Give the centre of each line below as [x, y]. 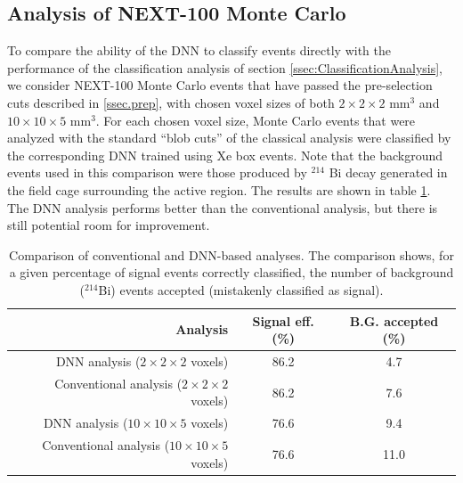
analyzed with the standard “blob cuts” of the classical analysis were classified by [229, 138]
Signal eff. [283, 320]
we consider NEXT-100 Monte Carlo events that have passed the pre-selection [220, 85]
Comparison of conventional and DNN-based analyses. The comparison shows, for [231, 254]
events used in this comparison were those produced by [157, 172]
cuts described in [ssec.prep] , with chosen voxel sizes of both [171, 102]
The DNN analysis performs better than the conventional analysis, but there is [223, 207]
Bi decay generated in [388, 172]
